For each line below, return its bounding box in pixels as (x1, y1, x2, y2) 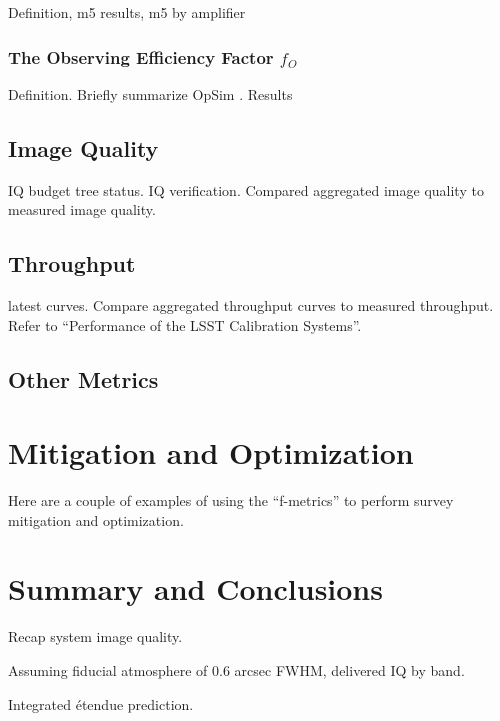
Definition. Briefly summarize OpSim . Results (8, 83, 293, 104)
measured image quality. (8, 199, 156, 220)
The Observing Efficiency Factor (8, 44, 274, 69)
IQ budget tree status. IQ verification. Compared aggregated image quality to (8, 179, 484, 200)
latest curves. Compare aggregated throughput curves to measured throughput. (8, 295, 494, 315)
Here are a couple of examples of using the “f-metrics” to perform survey (8, 490, 454, 511)
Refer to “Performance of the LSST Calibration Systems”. (8, 314, 362, 335)
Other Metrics (8, 363, 159, 394)
